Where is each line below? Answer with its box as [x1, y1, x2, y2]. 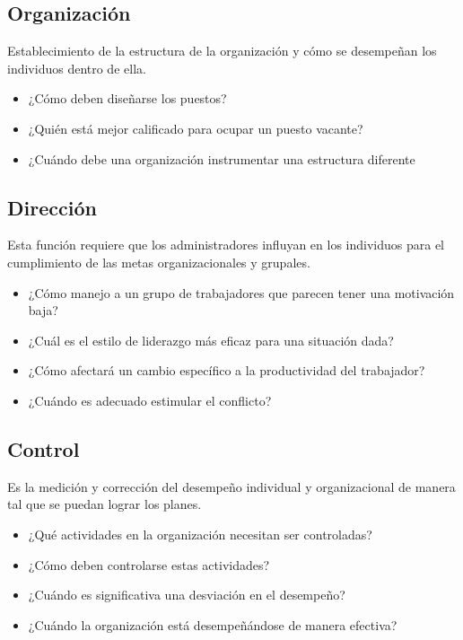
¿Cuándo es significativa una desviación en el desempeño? [28, 585, 345, 604]
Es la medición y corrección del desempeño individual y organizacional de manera [7, 477, 456, 495]
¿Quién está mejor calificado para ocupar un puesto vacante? [28, 118, 363, 137]
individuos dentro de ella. [7, 58, 146, 77]
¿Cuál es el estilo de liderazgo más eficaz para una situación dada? [28, 330, 394, 349]
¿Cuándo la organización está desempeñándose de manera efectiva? [28, 615, 397, 634]
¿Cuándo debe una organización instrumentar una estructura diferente [28, 149, 415, 168]
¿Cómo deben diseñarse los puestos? [28, 89, 227, 108]
